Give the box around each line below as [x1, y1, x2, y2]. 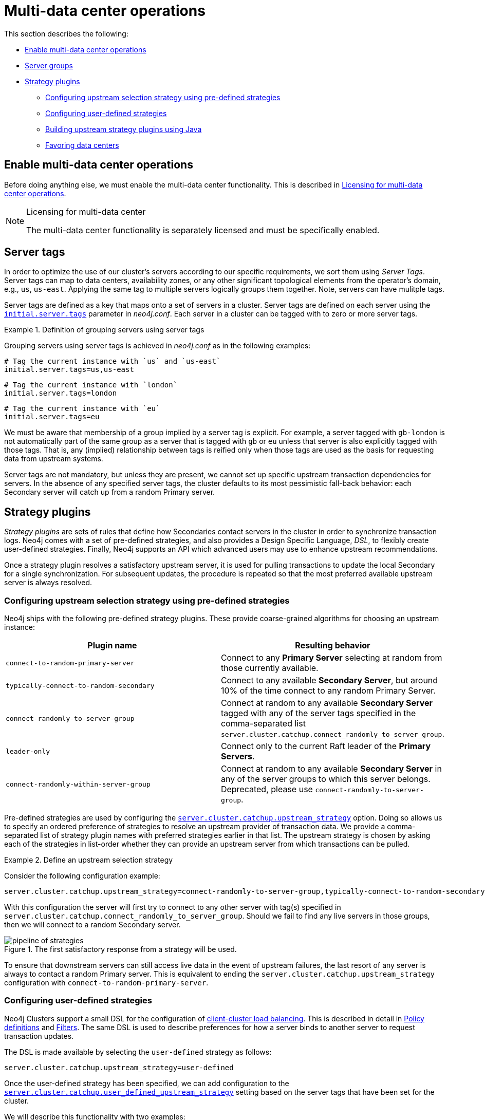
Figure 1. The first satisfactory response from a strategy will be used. [4, 945, 237, 954]
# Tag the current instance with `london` [4, 381, 178, 389]
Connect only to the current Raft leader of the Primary [220, 741, 431, 752]
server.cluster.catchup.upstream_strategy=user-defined [4, 1063, 234, 1072]
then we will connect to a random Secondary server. [4, 920, 181, 929]
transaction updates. [4, 1031, 74, 1040]
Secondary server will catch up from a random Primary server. [4, 488, 215, 497]
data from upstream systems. [4, 454, 103, 463]
